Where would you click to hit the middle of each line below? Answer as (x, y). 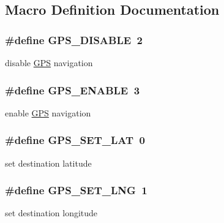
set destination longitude (51, 213)
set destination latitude (48, 163)
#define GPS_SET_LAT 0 (75, 140)
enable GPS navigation (48, 112)
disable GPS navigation (49, 62)
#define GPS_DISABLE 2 (74, 40)
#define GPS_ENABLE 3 (73, 90)
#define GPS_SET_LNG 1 (76, 190)
